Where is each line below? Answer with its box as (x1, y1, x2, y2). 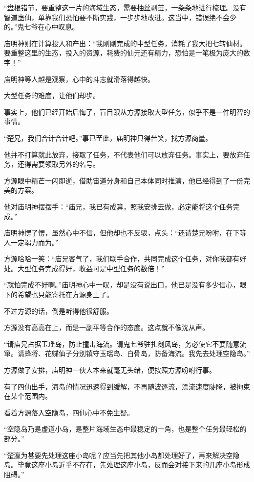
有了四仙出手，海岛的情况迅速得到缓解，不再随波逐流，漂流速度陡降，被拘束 (4, 381, 250, 391)
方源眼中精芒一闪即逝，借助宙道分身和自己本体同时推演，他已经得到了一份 (4, 175, 243, 185)
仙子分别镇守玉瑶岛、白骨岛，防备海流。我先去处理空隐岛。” (58, 348, 250, 358)
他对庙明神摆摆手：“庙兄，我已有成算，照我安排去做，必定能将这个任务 (4, 201, 233, 211)
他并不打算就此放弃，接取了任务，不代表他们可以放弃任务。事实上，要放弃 (4, 149, 243, 159)
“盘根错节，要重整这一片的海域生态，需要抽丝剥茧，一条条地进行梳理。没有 (4, 2, 247, 12)
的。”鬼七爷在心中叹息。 (4, 22, 79, 32)
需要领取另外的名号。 (31, 159, 100, 169)
